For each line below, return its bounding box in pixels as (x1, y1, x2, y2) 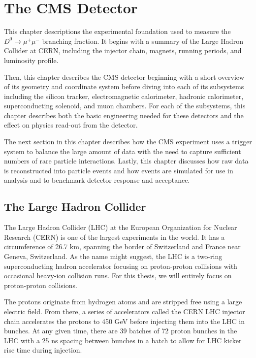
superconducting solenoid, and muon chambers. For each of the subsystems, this (4, 100, 246, 111)
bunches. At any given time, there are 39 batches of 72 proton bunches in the (4, 325, 237, 336)
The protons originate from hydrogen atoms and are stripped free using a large (4, 296, 242, 307)
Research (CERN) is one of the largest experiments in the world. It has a (4, 231, 225, 242)
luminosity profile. (4, 55, 59, 65)
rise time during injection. (4, 345, 82, 355)
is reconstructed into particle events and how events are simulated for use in (4, 165, 233, 175)
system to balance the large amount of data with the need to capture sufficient (4, 146, 241, 156)
